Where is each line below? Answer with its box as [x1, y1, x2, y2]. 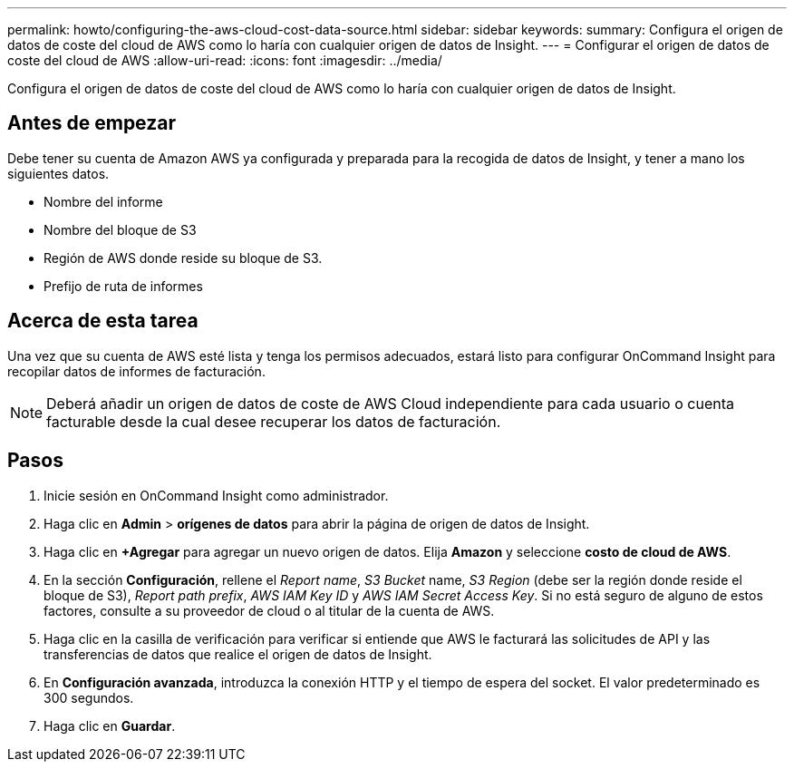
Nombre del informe [44, 193, 163, 209]
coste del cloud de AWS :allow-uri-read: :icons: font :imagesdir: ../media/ [7, 53, 442, 68]
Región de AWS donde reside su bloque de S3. [44, 249, 323, 266]
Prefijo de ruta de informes [44, 277, 203, 294]
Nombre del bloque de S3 [44, 221, 197, 238]
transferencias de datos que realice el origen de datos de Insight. [44, 646, 432, 662]
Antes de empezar [7, 112, 176, 135]
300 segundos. [44, 689, 134, 706]
